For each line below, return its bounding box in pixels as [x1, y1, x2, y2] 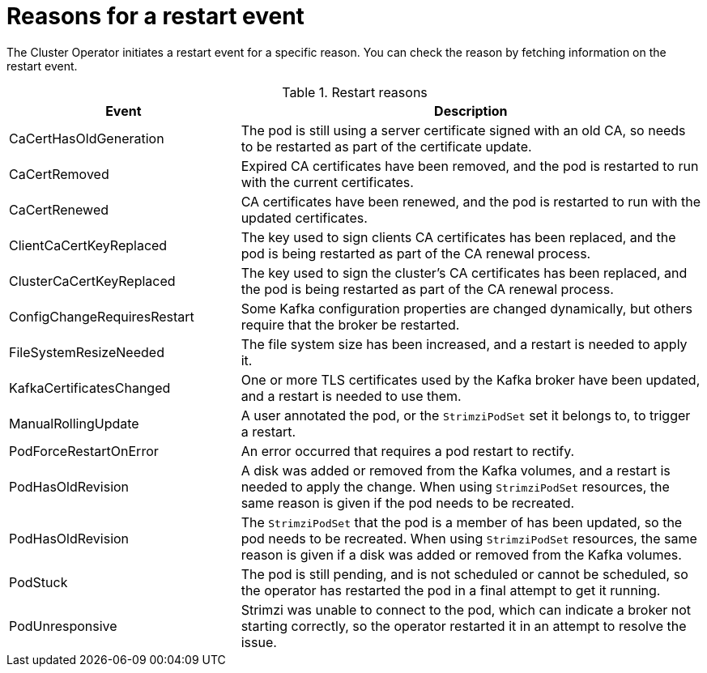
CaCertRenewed [9, 201, 109, 218]
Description [434, 102, 508, 119]
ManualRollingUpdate [9, 415, 139, 432]
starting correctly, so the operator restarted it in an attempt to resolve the [241, 617, 687, 634]
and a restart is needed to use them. [241, 387, 462, 404]
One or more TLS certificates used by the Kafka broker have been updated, [241, 371, 701, 388]
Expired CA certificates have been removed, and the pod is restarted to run [241, 157, 699, 174]
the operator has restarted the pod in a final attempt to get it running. [241, 581, 661, 598]
